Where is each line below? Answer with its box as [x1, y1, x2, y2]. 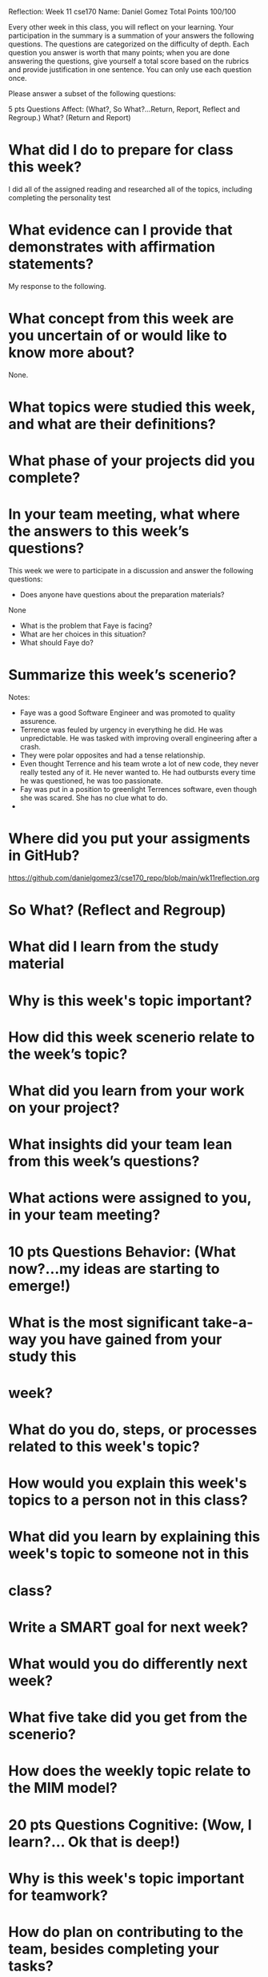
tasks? [8, 1957, 54, 1975]
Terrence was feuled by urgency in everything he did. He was [19, 725, 223, 735]
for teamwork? [8, 1886, 108, 1904]
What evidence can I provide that [8, 221, 233, 239]
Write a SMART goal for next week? [8, 1617, 249, 1636]
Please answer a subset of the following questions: [8, 89, 176, 98]
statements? [8, 255, 94, 273]
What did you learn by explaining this [8, 1528, 261, 1546]
